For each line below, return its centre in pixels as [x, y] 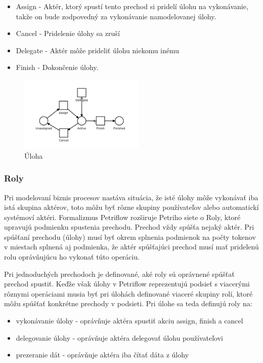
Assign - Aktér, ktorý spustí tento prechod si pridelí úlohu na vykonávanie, [132, 6]
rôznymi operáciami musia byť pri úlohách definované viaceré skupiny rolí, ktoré [128, 293]
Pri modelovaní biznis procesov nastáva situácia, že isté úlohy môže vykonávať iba [131, 197]
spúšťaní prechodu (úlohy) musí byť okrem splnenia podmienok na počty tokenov [130, 237]
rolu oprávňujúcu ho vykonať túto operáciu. [72, 257]
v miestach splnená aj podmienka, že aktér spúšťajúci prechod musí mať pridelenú [131, 247]
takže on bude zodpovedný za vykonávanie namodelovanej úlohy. [116, 16]
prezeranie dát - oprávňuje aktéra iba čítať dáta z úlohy [102, 355]
